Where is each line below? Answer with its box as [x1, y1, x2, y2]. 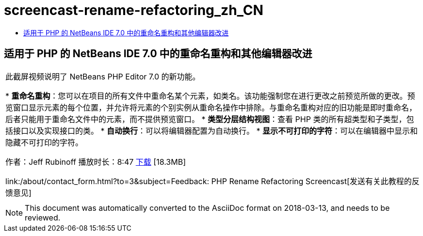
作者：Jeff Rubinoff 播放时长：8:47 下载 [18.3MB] [5, 157, 186, 167]
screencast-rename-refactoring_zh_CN [4, 2, 263, 18]
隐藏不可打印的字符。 [5, 137, 83, 147]
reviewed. [25, 212, 61, 222]
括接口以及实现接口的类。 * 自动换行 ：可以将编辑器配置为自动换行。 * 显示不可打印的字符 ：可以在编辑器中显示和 [5, 126, 418, 136]
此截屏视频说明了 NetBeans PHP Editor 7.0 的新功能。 [5, 71, 200, 81]
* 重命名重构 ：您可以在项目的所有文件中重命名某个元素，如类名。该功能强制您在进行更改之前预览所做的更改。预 [5, 91, 415, 101]
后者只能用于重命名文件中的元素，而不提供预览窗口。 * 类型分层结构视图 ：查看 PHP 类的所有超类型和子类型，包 [5, 114, 414, 124]
